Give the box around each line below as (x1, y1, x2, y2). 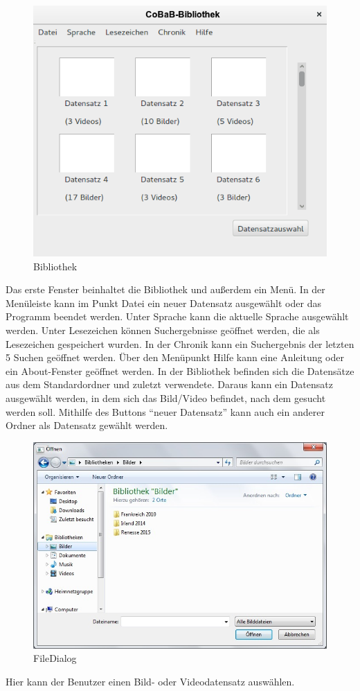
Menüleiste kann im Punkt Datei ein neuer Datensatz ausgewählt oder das (6, 295, 321, 310)
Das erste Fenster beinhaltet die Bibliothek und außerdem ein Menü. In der (6, 282, 325, 297)
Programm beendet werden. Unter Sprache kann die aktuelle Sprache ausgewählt (6, 309, 349, 324)
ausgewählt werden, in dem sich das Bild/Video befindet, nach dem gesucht (6, 391, 326, 405)
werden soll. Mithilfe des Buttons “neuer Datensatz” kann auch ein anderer (6, 404, 325, 419)
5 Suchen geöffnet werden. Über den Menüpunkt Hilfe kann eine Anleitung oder (6, 350, 344, 365)
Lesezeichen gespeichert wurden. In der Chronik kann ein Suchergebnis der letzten (6, 336, 354, 351)
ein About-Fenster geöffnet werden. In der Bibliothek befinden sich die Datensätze (6, 363, 354, 378)
